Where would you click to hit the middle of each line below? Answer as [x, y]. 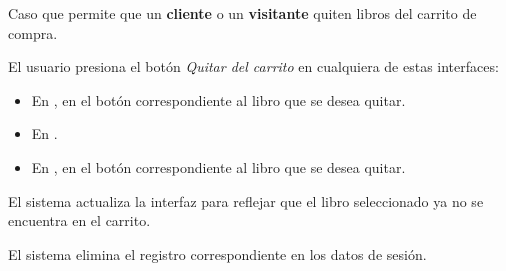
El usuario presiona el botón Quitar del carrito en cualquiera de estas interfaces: [253, 66]
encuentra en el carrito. [79, 220]
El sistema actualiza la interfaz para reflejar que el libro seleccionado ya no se [246, 200]
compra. [33, 32]
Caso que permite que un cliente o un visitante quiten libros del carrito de [242, 13]
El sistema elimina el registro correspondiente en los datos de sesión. [217, 253]
